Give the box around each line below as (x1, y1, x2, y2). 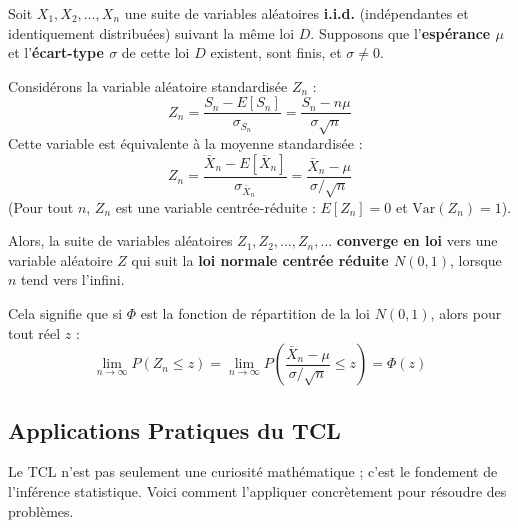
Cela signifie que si (8, 302, 123, 323)
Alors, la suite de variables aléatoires (8, 230, 233, 251)
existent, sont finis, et (210, 42, 342, 63)
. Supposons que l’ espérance (310, 22, 491, 43)
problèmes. (8, 500, 74, 521)
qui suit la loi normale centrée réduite (131, 249, 389, 270)
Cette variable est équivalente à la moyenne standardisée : (8, 133, 363, 154)
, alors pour (430, 302, 502, 323)
